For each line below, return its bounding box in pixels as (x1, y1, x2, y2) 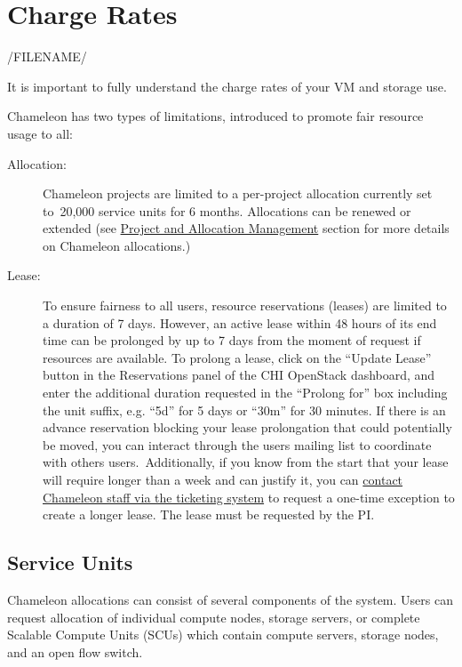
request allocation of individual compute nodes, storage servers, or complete (7, 607, 420, 626)
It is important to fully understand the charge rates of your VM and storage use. (7, 76, 447, 95)
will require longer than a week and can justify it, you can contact (43, 470, 403, 488)
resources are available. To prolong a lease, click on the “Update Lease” (43, 348, 432, 366)
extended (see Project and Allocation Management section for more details (43, 219, 450, 237)
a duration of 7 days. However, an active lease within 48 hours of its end (43, 313, 437, 332)
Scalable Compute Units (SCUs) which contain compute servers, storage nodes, (7, 625, 439, 644)
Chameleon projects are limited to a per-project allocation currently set (43, 184, 433, 203)
